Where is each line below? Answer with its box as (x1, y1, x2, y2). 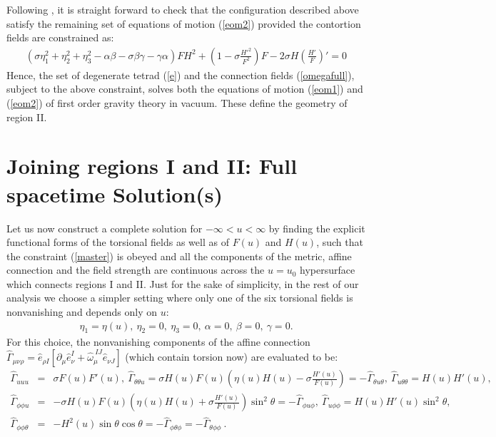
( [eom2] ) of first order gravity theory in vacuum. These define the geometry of (6, 96, 348, 110)
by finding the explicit (268, 220, 365, 235)
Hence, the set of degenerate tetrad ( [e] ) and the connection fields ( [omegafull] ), (6, 67, 355, 82)
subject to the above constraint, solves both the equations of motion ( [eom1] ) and (6, 81, 363, 96)
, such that (316, 235, 363, 250)
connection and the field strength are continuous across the (6, 262, 265, 277)
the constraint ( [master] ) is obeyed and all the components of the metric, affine (6, 248, 352, 263)
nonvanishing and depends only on (6, 304, 157, 319)
